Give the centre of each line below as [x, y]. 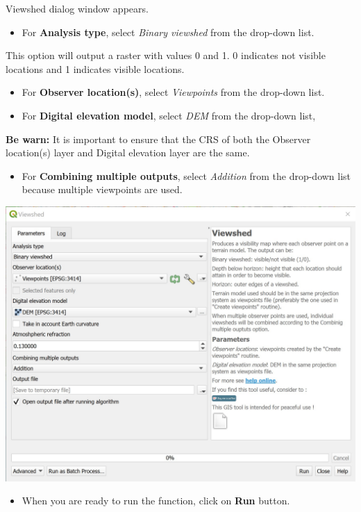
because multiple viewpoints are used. [102, 189]
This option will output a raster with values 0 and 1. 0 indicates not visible [166, 55]
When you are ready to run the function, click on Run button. [156, 501]
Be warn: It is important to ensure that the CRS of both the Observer [158, 139]
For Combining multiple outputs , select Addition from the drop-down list [186, 175]
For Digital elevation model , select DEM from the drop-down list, [169, 115]
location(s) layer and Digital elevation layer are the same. [128, 152]
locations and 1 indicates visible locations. [95, 68]
